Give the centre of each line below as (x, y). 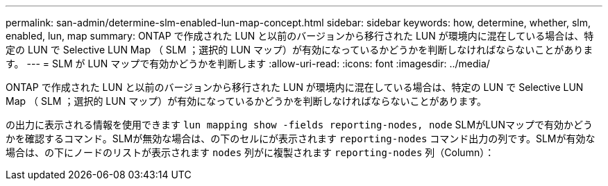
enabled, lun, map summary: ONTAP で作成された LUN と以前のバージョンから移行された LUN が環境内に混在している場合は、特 (300, 36)
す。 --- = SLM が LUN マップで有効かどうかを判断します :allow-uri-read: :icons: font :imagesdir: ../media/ (248, 64)
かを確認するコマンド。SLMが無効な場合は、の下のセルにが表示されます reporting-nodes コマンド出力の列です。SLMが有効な (301, 138)
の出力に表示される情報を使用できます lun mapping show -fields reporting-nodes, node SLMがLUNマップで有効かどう (299, 125)
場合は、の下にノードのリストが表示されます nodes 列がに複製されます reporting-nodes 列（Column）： (250, 152)
